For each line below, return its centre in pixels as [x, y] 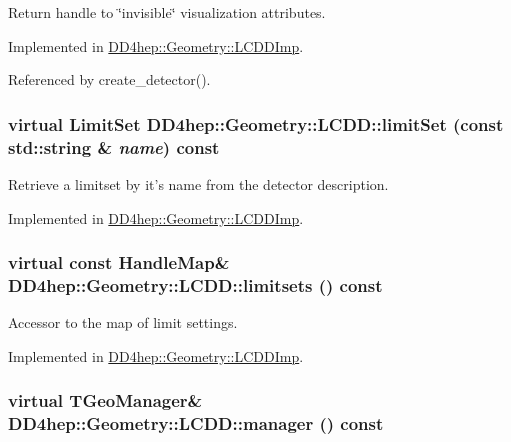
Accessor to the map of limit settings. [123, 322]
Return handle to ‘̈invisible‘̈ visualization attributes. [167, 12]
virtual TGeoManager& [105, 400]
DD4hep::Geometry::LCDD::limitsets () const [195, 284]
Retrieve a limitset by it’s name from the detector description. [198, 183]
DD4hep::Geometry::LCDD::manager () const [196, 423]
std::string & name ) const [114, 146]
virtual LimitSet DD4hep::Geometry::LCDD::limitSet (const [256, 123]
